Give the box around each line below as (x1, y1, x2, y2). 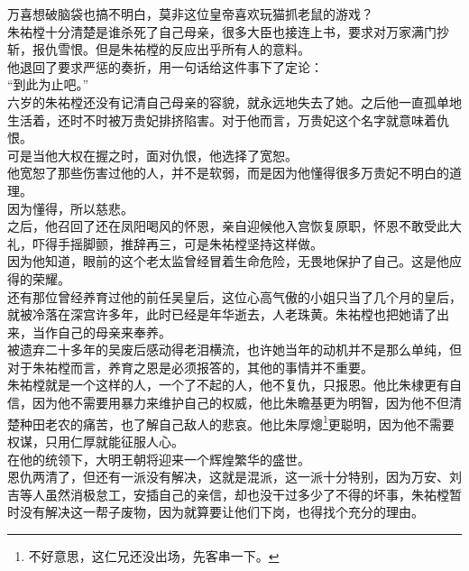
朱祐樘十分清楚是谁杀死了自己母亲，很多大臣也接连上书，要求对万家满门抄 (7, 22, 449, 41)
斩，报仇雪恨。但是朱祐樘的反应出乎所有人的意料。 (7, 40, 310, 59)
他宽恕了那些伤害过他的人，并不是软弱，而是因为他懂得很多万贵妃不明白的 (7, 163, 449, 182)
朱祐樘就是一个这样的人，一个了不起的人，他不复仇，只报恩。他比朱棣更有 (7, 375, 449, 394)
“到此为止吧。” (7, 75, 89, 94)
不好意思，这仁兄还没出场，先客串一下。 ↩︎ (28, 546, 280, 565)
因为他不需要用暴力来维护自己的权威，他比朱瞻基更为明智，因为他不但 (32, 393, 449, 412)
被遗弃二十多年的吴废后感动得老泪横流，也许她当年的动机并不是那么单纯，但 (7, 340, 462, 359)
